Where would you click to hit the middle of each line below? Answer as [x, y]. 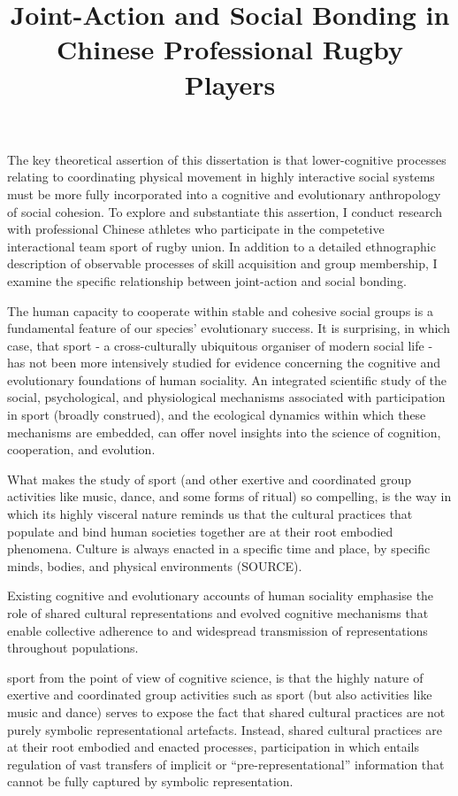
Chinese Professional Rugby [230, 49]
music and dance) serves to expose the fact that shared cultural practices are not [226, 711]
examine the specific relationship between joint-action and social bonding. [207, 280]
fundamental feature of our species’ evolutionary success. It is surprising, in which [229, 328]
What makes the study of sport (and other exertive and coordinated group [210, 479]
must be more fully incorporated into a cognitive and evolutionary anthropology [224, 193]
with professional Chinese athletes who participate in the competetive [196, 229]
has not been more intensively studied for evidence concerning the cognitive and [224, 363]
